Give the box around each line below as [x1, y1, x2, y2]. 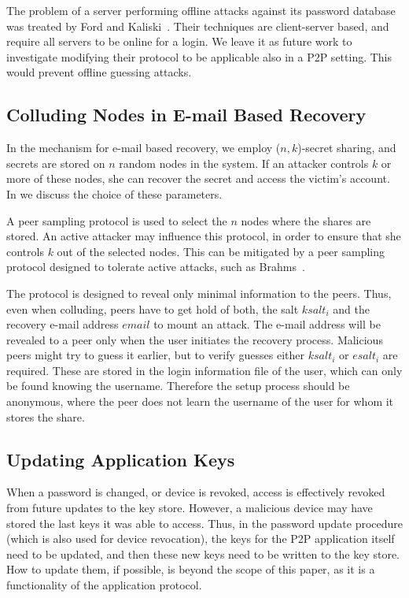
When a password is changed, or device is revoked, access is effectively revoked [6, 484, 385, 500]
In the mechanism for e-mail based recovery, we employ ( [6, 139, 281, 156]
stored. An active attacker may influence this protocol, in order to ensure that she [6, 228, 401, 244]
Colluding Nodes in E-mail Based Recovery [6, 102, 367, 127]
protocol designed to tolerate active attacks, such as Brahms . [6, 258, 305, 275]
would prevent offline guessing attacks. [6, 64, 192, 80]
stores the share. [6, 408, 85, 425]
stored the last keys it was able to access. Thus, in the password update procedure [6, 514, 403, 531]
